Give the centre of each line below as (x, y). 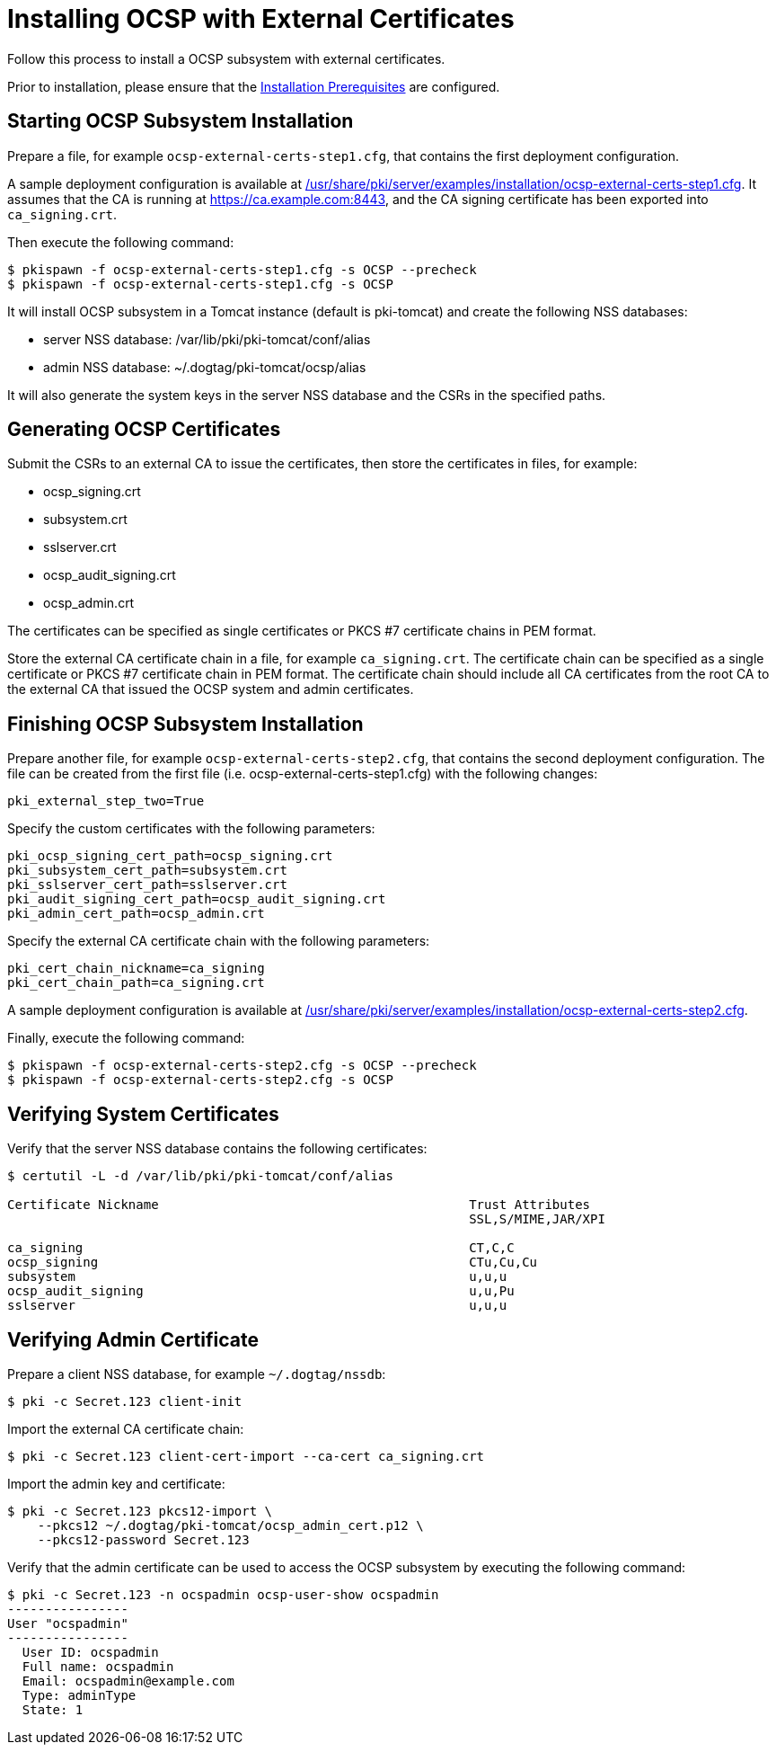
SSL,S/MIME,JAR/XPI (537, 1219)
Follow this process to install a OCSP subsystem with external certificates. (226, 58)
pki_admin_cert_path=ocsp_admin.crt (136, 914)
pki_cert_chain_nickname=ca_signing (136, 969)
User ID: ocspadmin (90, 1652)
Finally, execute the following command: (126, 1038)
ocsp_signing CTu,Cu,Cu (273, 1263)
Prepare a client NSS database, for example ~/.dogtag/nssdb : (197, 1374)
